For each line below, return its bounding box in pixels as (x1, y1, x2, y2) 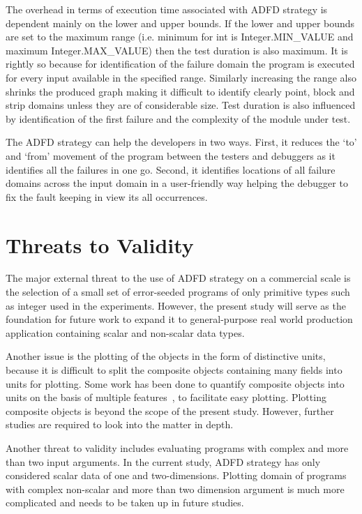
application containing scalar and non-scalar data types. (6, 325, 245, 340)
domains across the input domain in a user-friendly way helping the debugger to (6, 176, 348, 190)
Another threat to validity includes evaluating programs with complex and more (6, 440, 349, 455)
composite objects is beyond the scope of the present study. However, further (6, 403, 334, 418)
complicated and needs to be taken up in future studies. (6, 495, 244, 510)
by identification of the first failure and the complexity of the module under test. (6, 111, 351, 126)
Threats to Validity (6, 230, 194, 259)
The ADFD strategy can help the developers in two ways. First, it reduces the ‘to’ (6, 135, 357, 149)
